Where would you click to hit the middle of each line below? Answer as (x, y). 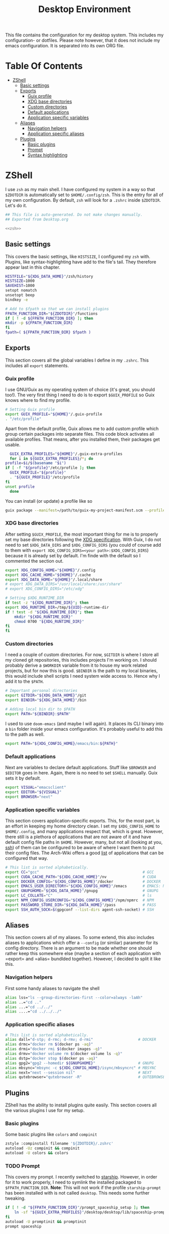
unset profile (20, 487)
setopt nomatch (21, 290)
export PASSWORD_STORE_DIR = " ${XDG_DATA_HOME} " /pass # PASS (81, 905)
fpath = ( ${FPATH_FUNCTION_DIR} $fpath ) (48, 332)
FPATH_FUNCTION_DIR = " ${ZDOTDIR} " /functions (52, 314)
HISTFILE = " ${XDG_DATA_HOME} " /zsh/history (49, 276)
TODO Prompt (23, 1166)
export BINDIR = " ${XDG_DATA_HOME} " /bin (46, 700)
